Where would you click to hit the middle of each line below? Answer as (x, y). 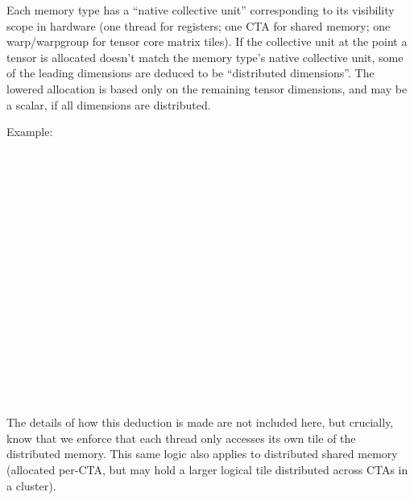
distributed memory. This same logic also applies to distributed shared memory (202, 454)
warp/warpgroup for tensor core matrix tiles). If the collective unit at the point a (207, 41)
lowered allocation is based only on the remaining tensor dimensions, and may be (207, 88)
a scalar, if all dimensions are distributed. (109, 104)
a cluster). (31, 485)
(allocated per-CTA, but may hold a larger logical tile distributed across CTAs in (207, 470)
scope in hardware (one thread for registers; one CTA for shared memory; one (199, 25)
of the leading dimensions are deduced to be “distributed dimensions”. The (190, 73)
